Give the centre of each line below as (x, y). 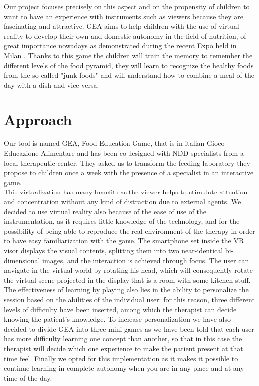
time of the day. (28, 377)
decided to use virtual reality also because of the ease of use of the (105, 211)
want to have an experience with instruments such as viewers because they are (124, 16)
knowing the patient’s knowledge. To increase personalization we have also (117, 319)
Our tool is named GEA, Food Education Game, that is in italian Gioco (114, 143)
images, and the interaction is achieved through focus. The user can (146, 260)
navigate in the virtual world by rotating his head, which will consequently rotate (128, 270)
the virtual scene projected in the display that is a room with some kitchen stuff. (127, 280)
